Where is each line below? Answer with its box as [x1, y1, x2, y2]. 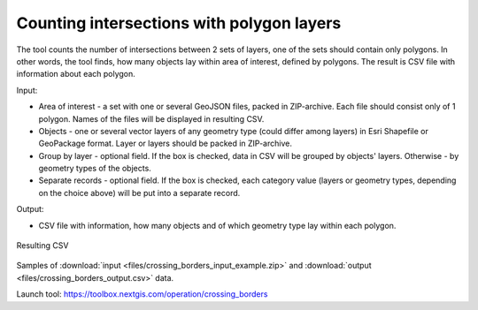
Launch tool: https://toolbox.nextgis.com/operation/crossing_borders [16, 289, 268, 299]
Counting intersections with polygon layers [16, 13, 342, 33]
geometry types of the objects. [38, 163, 152, 174]
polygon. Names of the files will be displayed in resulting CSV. [38, 113, 265, 124]
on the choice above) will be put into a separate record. [38, 187, 241, 198]
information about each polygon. [16, 69, 136, 79]
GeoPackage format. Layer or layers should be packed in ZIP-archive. [38, 138, 292, 149]
